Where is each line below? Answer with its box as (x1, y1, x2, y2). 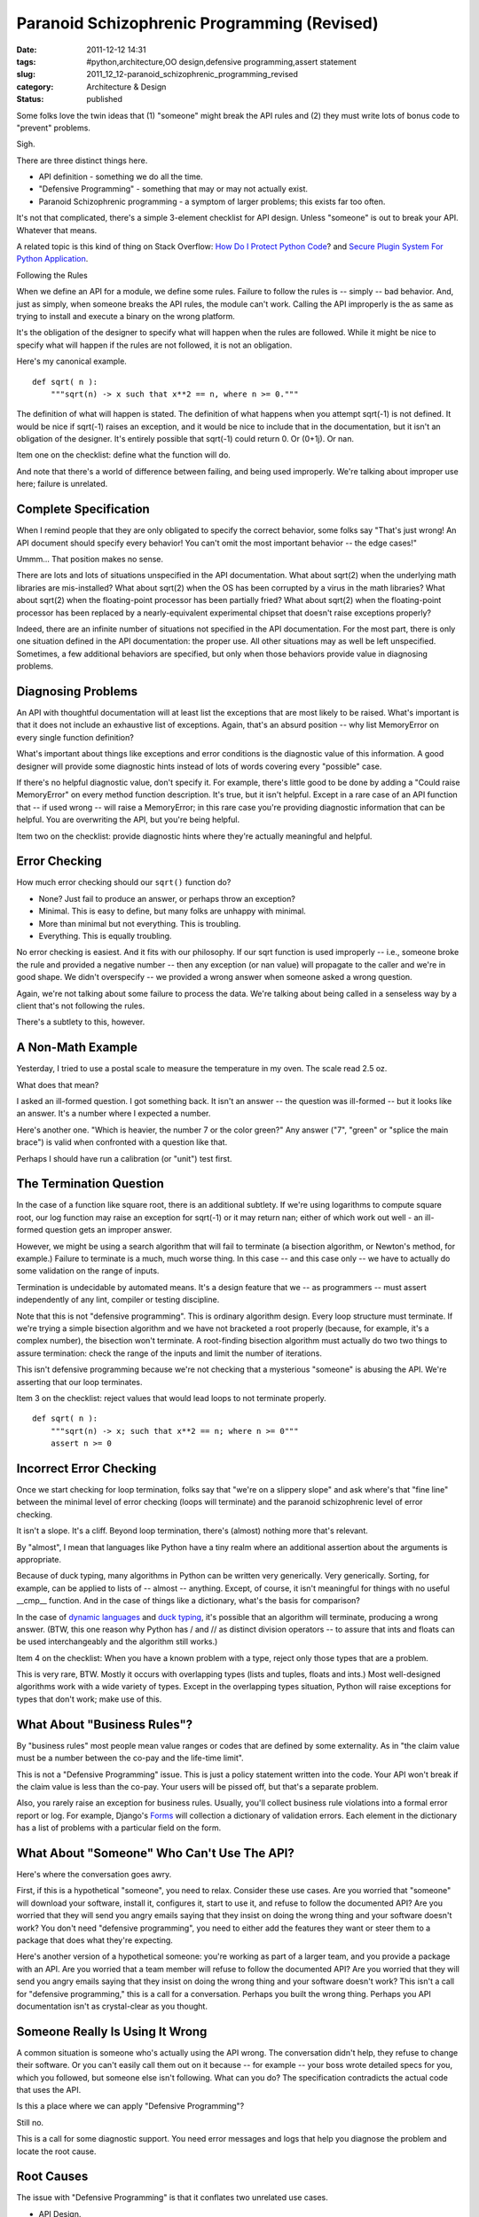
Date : (16, 44, 37, 55)
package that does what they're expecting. (16, 1934, 173, 1946)
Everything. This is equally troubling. (38, 930, 172, 941)
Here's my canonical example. (16, 356, 128, 367)
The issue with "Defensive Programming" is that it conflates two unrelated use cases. (16, 2192, 328, 2203)
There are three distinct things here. (16, 155, 148, 166)
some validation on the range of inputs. (16, 1265, 160, 1276)
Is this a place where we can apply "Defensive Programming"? (16, 2101, 245, 2111)
